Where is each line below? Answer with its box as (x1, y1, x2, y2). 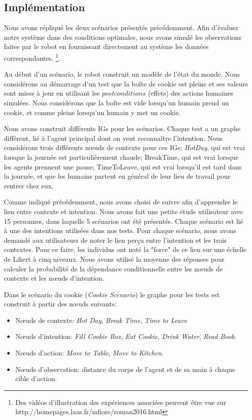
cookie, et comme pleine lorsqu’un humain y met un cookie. (4, 107, 181, 117)
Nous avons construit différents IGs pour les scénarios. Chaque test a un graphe (4, 123, 241, 134)
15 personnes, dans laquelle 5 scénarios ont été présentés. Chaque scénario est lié (4, 216, 243, 226)
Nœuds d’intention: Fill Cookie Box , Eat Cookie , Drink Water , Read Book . (15, 331, 236, 341)
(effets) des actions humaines (148, 88, 234, 98)
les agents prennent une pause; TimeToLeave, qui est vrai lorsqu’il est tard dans (4, 161, 242, 171)
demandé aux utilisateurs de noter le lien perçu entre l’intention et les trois (4, 235, 227, 245)
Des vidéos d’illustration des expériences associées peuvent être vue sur (15, 397, 226, 407)
